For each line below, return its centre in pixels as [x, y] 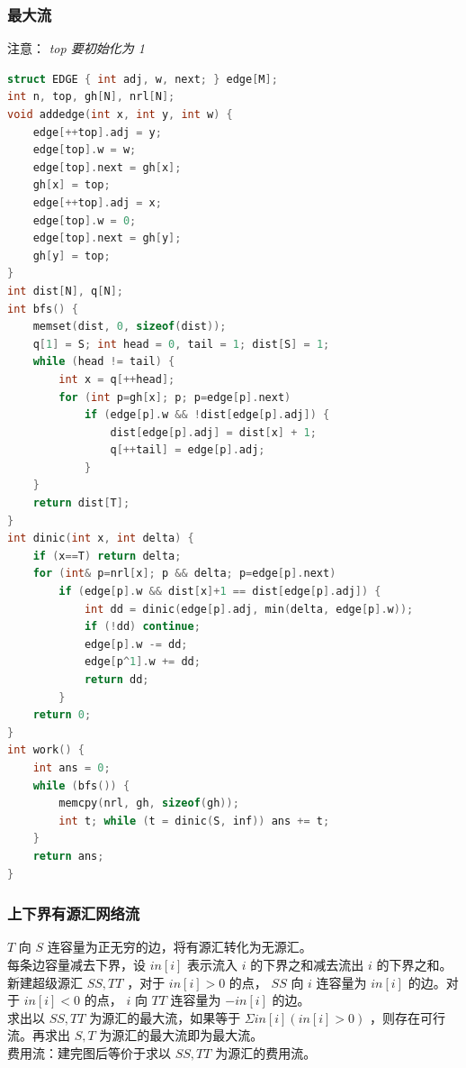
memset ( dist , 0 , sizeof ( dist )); [130, 327]
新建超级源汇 [45, 982]
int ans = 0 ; [72, 767]
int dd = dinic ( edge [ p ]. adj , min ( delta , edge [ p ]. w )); [249, 609]
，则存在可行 [408, 1017]
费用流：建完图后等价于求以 [89, 1052]
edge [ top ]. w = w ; [85, 150]
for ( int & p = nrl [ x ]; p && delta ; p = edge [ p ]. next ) [184, 574]
